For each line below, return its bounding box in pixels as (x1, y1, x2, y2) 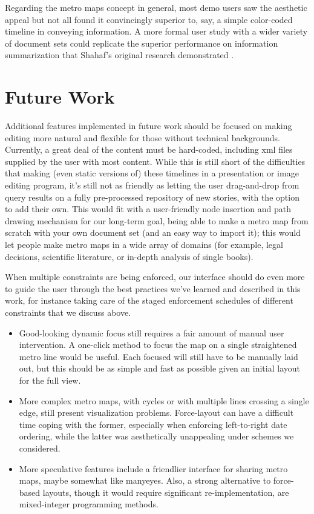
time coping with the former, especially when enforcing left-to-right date (19, 418, 287, 430)
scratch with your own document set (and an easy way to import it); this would (5, 226, 301, 239)
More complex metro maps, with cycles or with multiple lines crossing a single (19, 394, 309, 407)
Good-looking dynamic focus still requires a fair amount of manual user (19, 326, 284, 339)
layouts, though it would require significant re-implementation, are (42, 486, 289, 498)
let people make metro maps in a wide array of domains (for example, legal (5, 238, 283, 251)
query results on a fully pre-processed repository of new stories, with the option (5, 190, 299, 203)
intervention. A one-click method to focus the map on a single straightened (19, 338, 297, 351)
